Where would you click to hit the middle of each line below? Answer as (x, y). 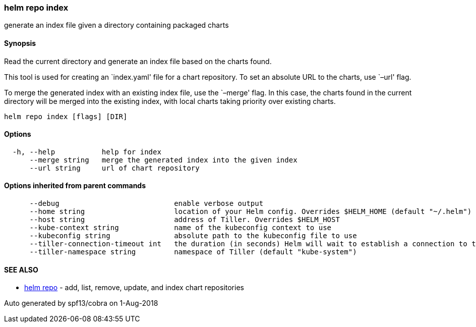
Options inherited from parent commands (75, 186)
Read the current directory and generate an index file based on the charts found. (138, 61)
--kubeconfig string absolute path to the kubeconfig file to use (193, 236)
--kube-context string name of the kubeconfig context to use (181, 228)
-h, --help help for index (87, 152)
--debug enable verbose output (146, 204)
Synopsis (20, 43)
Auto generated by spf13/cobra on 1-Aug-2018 (81, 303)
